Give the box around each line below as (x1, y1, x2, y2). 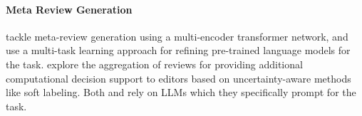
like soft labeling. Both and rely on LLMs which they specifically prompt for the (6, 85, 356, 100)
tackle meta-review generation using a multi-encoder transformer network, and (6, 28, 348, 43)
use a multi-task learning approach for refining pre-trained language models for (6, 43, 351, 58)
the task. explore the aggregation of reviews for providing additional (6, 56, 303, 71)
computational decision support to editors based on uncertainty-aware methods (6, 70, 351, 85)
